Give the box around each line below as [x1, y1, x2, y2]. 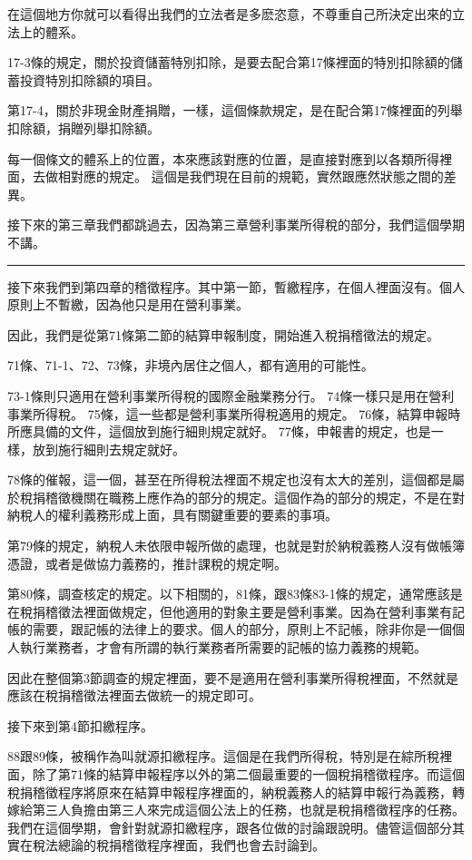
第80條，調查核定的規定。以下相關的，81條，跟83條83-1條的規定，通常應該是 [7, 584, 463, 603]
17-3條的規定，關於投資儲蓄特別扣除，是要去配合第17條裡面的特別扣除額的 [7, 53, 450, 72]
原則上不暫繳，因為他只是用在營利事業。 [7, 295, 249, 314]
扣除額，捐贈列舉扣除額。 [7, 118, 160, 137]
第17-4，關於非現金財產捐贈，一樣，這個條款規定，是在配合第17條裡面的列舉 [7, 101, 463, 120]
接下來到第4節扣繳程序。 [7, 716, 153, 735]
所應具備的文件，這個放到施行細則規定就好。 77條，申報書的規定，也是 [7, 422, 431, 441]
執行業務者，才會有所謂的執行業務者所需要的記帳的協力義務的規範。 [19, 638, 427, 657]
